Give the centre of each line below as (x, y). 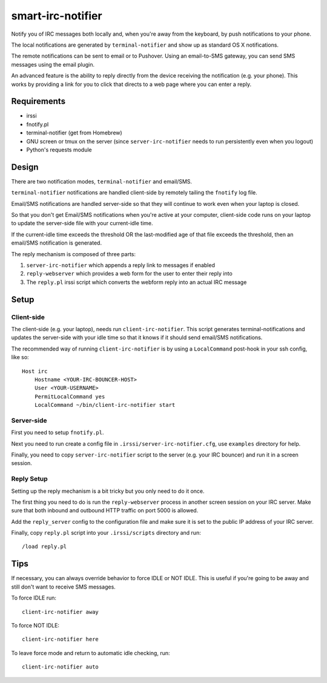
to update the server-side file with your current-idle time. (82, 223)
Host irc (35, 371)
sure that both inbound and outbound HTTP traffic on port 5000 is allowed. (105, 510)
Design (25, 167)
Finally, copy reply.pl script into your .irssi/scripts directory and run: (106, 533)
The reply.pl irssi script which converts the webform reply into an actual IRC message (137, 282)
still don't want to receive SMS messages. (64, 587)
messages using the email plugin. (53, 64)
